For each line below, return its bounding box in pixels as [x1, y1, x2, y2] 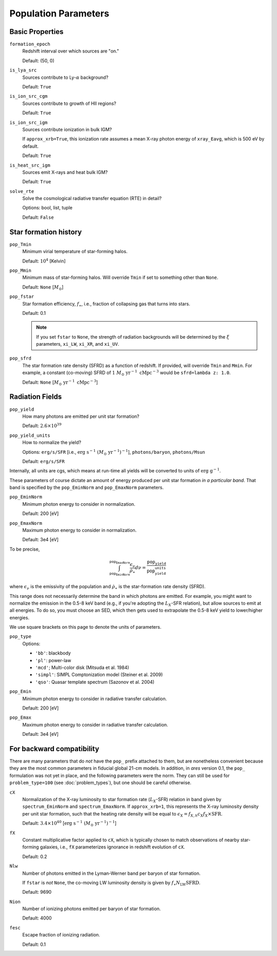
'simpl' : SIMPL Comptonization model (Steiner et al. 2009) [35, 671, 163, 678]
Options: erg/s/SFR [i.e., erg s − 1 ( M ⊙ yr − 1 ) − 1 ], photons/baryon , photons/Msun [22, 448, 205, 456]
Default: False [22, 214, 54, 220]
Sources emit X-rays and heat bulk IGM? [22, 169, 108, 175]
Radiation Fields [9, 393, 62, 401]
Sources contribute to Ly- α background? [22, 74, 109, 80]
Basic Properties [9, 27, 64, 36]
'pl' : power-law [35, 657, 71, 663]
